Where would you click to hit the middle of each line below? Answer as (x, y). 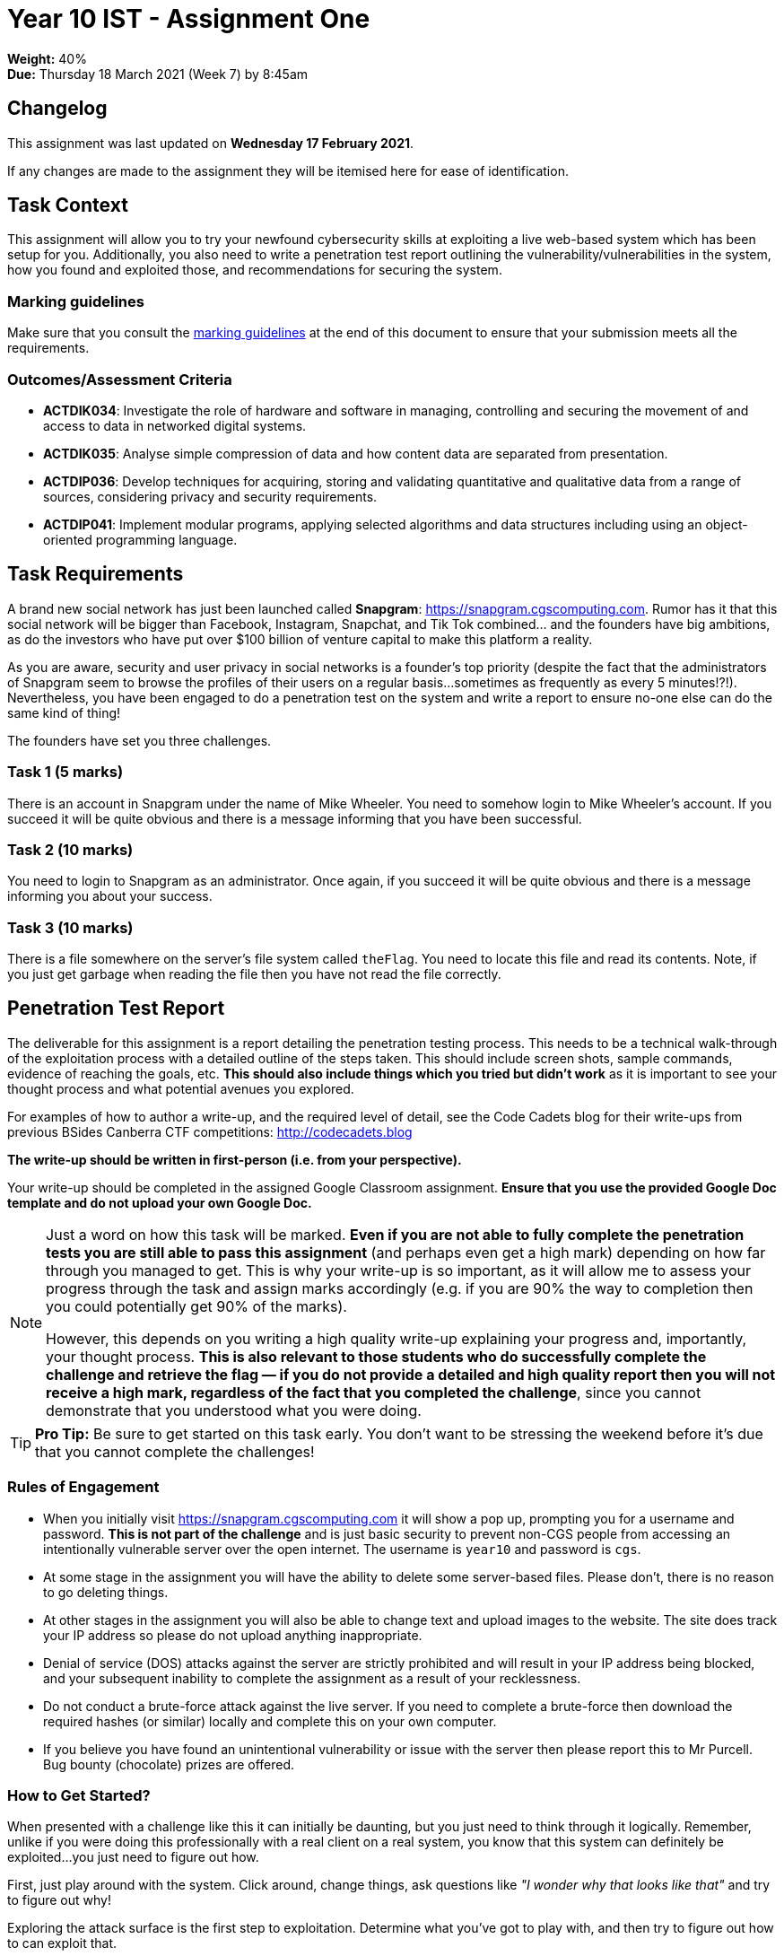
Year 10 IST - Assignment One (189, 19)
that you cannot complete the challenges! (175, 1451)
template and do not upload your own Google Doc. (160, 1202)
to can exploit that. (62, 1943)
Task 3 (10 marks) (70, 927)
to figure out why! (59, 1900)
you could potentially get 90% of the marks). (196, 1306)
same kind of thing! (64, 712)
